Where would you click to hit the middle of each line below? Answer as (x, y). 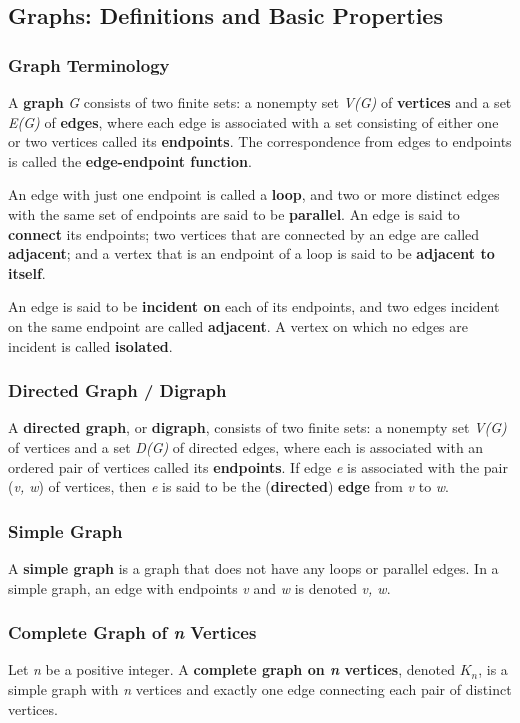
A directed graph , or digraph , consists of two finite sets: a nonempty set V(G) (257, 427)
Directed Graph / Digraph (117, 390)
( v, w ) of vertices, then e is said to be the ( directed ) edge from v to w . (229, 486)
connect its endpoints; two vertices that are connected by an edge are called (244, 233)
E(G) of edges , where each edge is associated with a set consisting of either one (253, 121)
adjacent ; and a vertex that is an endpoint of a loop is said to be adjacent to (251, 253)
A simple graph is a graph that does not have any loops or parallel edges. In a (253, 567)
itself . (27, 272)
